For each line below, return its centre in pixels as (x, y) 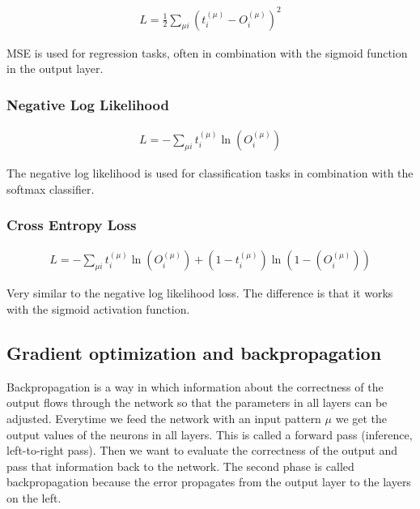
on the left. (34, 497)
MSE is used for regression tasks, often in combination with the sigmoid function (207, 52)
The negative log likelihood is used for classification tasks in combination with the (210, 172)
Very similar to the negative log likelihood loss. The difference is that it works (200, 293)
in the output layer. (55, 68)
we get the (361, 418)
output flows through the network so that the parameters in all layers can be (197, 402)
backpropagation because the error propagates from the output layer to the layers (209, 482)
